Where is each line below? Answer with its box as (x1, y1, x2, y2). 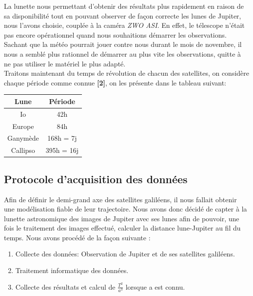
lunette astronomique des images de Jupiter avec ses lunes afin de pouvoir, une (4, 213, 239, 223)
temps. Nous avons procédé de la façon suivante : (4, 232, 151, 242)
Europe (12, 121, 34, 131)
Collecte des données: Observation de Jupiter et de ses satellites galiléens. (15, 249, 235, 259)
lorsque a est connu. (125, 281, 185, 292)
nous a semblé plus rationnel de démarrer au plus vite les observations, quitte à (4, 48, 241, 59)
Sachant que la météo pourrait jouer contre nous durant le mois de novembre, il (4, 39, 242, 49)
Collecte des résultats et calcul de (15, 281, 116, 292)
